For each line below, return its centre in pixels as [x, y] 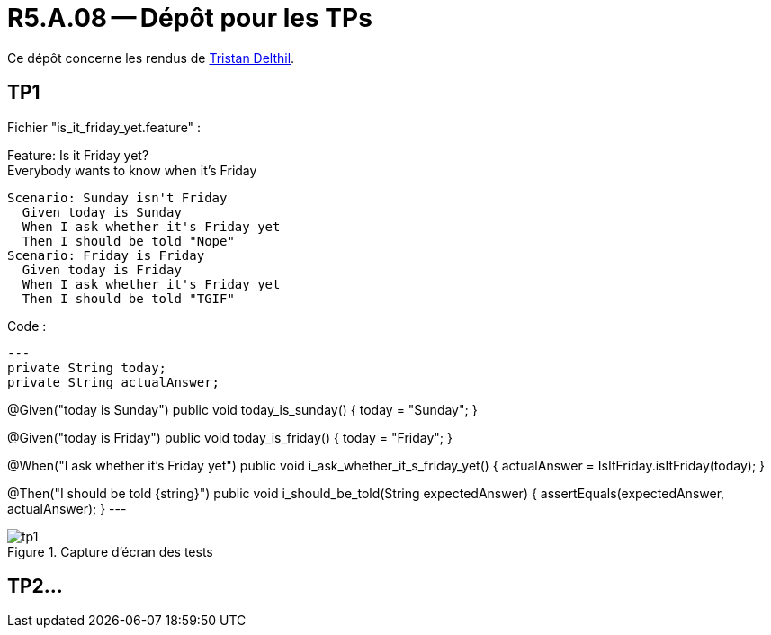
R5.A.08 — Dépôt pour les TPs [190, 18]
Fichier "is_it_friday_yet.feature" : [104, 127]
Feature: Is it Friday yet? [78, 155]
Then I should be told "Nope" [128, 241]
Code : [27, 326]
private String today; [87, 367]
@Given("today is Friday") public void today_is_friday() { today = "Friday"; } [230, 437]
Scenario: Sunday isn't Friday [117, 197]
